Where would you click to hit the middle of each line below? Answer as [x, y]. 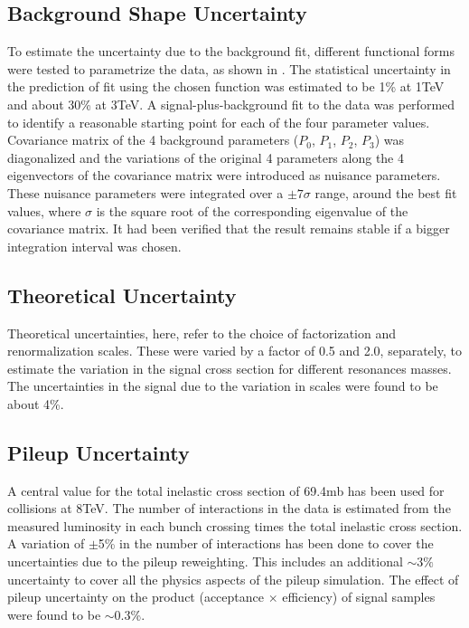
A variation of [46, 543]
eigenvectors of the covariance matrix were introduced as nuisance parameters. [224, 175]
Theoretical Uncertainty [122, 295]
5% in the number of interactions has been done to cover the [266, 543]
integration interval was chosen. [94, 246]
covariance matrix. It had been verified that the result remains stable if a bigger [229, 228]
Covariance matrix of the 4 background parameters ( [153, 140]
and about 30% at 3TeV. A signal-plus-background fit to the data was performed [231, 104]
